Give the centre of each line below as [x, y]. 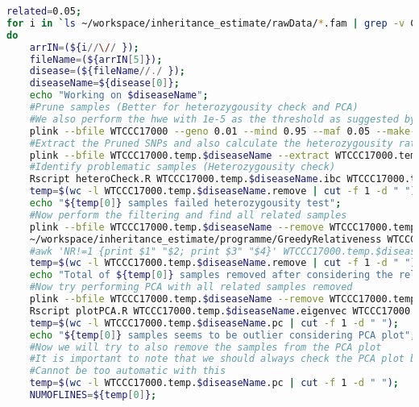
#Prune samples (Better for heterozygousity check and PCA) [194, 107]
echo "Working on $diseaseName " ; [119, 96]
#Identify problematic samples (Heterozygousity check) [183, 167]
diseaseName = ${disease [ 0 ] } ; [104, 83]
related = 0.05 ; [44, 11]
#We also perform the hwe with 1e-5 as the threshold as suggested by [223, 119]
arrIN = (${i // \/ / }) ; [84, 47]
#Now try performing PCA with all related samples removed [191, 287]
